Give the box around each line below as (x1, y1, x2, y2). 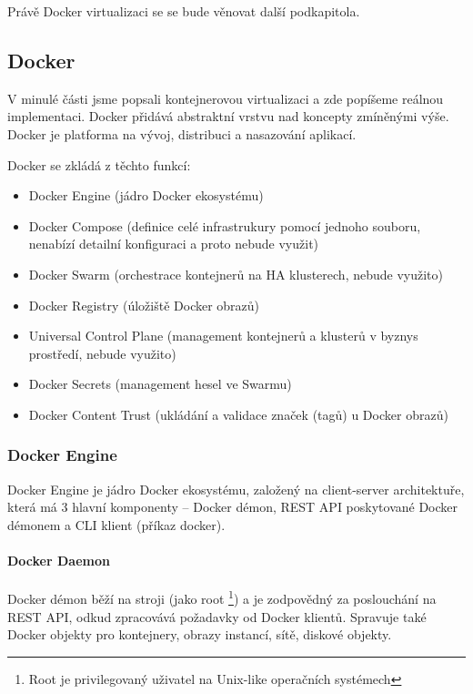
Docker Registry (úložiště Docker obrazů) (28, 295, 260, 314)
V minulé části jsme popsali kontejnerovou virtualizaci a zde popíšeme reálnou (7, 88, 444, 107)
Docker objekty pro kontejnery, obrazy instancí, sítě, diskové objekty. (7, 625, 392, 644)
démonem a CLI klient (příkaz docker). (7, 515, 226, 534)
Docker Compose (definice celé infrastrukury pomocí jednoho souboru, (28, 216, 421, 235)
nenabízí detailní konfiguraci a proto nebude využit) (28, 234, 319, 253)
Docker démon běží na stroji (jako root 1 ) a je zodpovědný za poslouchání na (7, 587, 437, 607)
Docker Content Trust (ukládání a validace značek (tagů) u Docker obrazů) (28, 404, 448, 424)
